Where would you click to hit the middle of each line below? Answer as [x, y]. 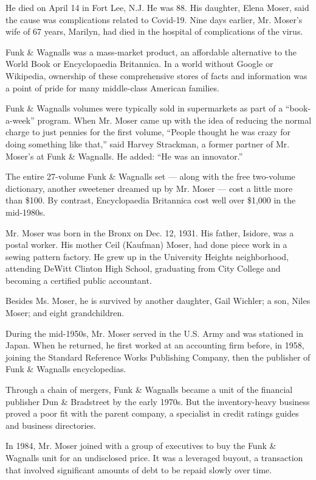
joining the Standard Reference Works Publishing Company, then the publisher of [158, 357]
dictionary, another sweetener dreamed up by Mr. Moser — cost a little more [149, 188]
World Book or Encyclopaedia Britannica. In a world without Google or [139, 64]
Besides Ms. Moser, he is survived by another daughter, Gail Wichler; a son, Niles [158, 301]
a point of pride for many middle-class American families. [112, 87]
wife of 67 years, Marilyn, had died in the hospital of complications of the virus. [154, 31]
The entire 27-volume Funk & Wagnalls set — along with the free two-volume [150, 176]
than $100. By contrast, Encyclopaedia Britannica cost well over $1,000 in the [151, 200]
